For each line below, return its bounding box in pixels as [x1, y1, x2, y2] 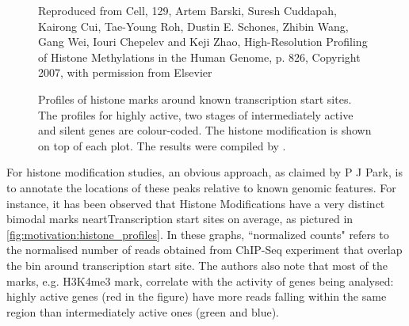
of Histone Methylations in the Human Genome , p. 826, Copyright [38, 48, 361, 65]
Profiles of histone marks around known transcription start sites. [38, 90, 352, 107]
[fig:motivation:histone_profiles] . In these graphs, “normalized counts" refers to [6, 226, 389, 242]
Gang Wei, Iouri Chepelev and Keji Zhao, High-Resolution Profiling [38, 33, 368, 50]
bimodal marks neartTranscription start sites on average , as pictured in [6, 210, 354, 227]
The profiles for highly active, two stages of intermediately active [38, 106, 354, 123]
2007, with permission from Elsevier [38, 64, 212, 81]
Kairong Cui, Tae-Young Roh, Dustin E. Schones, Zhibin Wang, [38, 17, 349, 34]
